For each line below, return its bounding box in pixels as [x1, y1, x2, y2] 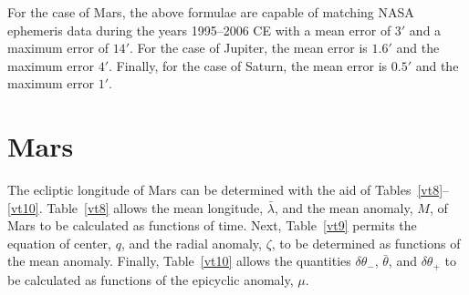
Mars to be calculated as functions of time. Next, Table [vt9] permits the [7, 216, 417, 235]
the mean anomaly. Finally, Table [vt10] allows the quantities [7, 251, 351, 270]
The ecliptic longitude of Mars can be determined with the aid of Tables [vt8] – [7, 180, 450, 199]
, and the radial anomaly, [120, 233, 262, 252]
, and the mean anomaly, [274, 198, 413, 217]
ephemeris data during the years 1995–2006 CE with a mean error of [7, 20, 391, 39]
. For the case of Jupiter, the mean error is [129, 38, 368, 57]
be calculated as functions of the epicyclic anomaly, [7, 270, 294, 289]
